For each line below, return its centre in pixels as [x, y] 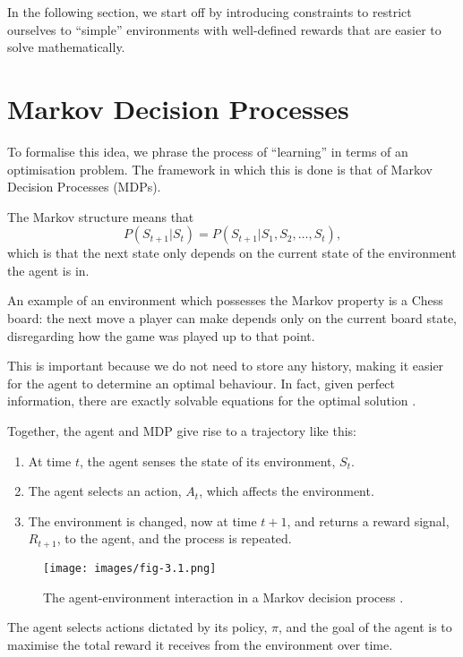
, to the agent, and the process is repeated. [174, 538]
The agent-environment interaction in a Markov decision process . [223, 597]
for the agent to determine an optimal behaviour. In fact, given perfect [201, 383]
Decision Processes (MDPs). [84, 187]
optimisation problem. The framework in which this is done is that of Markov [220, 169]
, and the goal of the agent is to [365, 627]
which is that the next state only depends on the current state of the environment [232, 253]
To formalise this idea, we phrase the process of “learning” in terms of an [208, 151]
